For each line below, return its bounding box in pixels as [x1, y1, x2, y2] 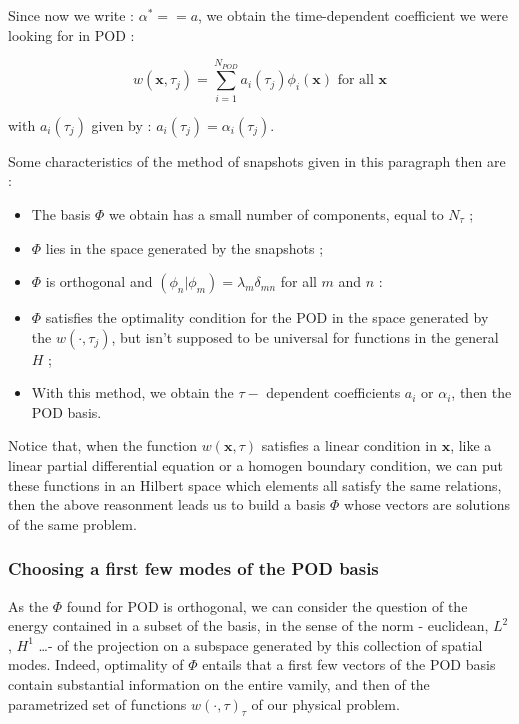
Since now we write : [8, 5, 135, 25]
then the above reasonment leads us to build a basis [8, 494, 326, 515]
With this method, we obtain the [31, 382, 234, 403]
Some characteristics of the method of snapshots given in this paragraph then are [8, 150, 506, 171]
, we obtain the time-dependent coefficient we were [198, 5, 508, 25]
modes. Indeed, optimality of [8, 654, 184, 675]
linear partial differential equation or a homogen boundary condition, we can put [8, 455, 503, 476]
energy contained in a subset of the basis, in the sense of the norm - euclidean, [8, 615, 489, 636]
